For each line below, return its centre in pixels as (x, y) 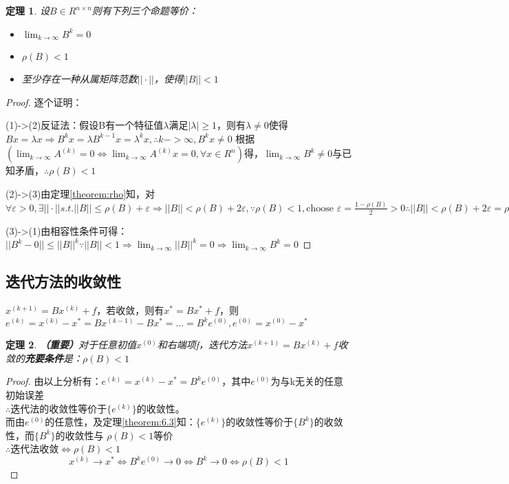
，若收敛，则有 (130, 310)
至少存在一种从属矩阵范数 (79, 79)
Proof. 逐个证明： (44, 102)
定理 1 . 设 (28, 10)
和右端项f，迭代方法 (202, 345)
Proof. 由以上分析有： (54, 381)
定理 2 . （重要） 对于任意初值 (71, 345)
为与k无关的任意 (307, 381)
